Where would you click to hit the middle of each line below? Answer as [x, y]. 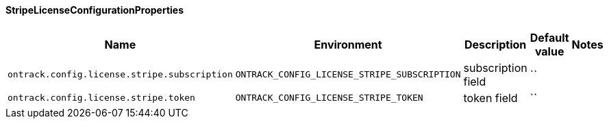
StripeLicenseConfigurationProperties [95, 10]
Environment [348, 44]
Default [549, 37]
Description [495, 44]
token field [490, 98]
